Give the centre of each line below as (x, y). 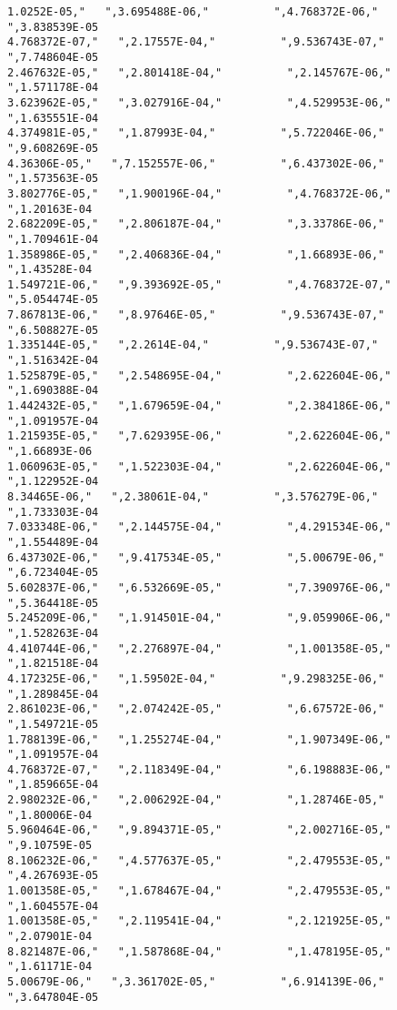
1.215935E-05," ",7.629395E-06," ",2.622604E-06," (199, 436)
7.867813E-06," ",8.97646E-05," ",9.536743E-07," (196, 315)
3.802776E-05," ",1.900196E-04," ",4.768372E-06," (199, 193)
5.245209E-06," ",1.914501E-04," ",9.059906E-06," (199, 618)
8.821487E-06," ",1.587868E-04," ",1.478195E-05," (199, 951)
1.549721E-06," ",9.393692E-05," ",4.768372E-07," (199, 284)
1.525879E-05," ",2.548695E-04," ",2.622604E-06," (199, 375)
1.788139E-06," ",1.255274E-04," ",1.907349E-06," (199, 739)
